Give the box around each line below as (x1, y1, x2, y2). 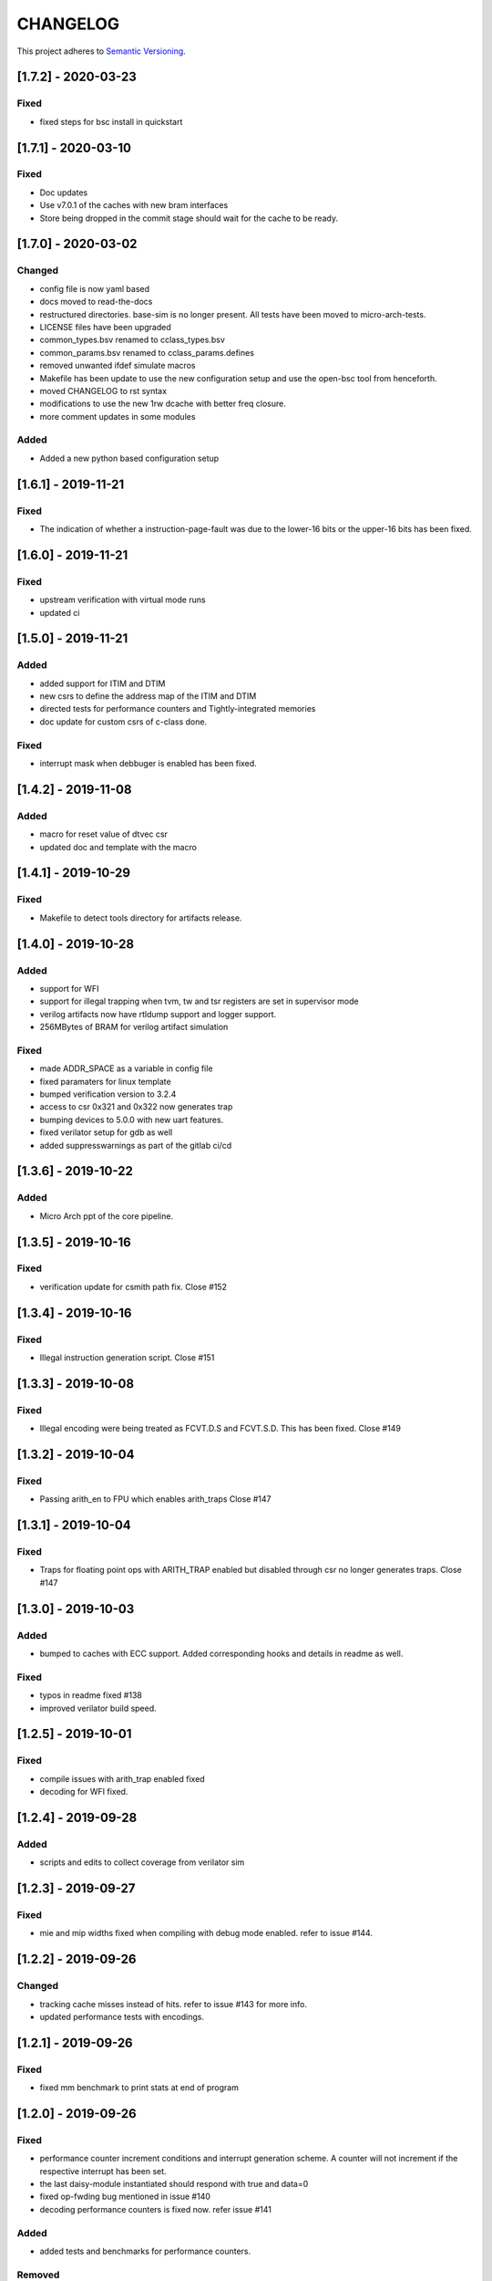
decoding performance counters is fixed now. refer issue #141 (39, 2203, 272, 2214)
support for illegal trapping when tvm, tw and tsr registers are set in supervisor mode (39, 995, 359, 1007)
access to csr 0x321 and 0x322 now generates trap (39, 1101, 233, 1112)
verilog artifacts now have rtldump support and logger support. (39, 1008, 277, 1019)
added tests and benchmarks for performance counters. (39, 2245, 251, 2256)
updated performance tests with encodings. (39, 2011, 205, 2022)
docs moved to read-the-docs (39, 297, 153, 307)
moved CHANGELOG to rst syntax (39, 385, 168, 396)
